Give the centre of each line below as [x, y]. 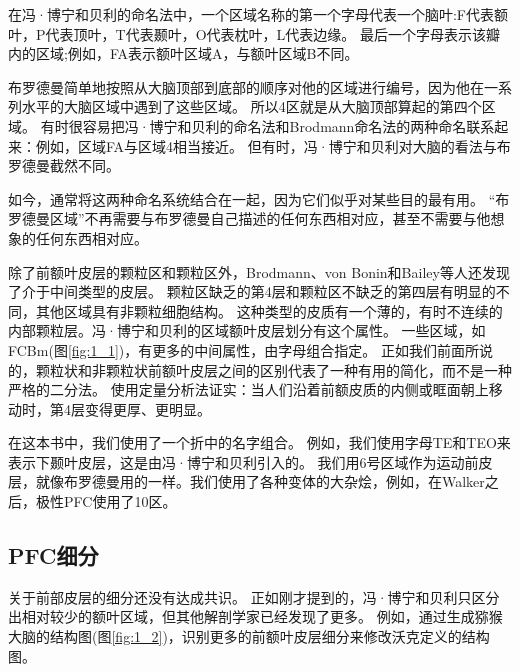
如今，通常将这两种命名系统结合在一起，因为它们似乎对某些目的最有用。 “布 [259, 198]
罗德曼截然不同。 [64, 165]
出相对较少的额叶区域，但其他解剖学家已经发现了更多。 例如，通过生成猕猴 [255, 616]
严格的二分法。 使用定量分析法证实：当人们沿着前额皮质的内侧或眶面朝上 [248, 389]
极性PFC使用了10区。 [106, 501]
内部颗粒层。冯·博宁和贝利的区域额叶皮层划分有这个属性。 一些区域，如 [247, 330]
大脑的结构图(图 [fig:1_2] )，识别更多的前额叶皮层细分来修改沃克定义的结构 [249, 636]
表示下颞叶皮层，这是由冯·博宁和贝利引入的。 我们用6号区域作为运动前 [243, 461]
